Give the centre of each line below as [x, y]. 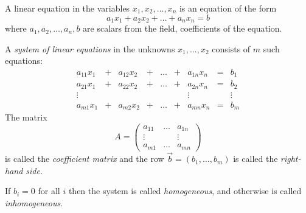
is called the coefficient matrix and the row [85, 159]
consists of [231, 48]
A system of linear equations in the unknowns [90, 48]
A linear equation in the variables [68, 8]
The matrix [26, 117]
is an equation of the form [228, 8]
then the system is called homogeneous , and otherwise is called [185, 191]
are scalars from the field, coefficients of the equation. [183, 28]
